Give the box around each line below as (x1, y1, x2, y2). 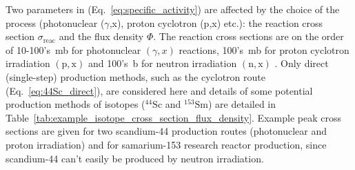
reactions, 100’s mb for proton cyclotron (179, 42, 349, 57)
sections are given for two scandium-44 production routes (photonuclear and (6, 124, 327, 138)
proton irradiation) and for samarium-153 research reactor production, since (6, 137, 327, 151)
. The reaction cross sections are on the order (153, 29, 344, 44)
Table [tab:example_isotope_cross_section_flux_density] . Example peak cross (6, 110, 341, 124)
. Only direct (274, 56, 329, 70)
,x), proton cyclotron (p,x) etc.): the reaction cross (109, 15, 323, 30)
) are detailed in (207, 97, 276, 111)
